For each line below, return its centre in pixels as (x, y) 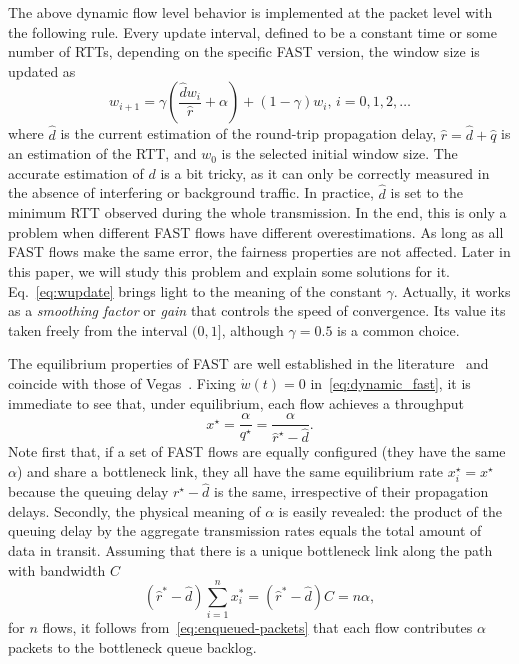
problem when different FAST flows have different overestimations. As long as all (256, 231)
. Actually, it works (452, 290)
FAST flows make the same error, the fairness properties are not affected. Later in (259, 251)
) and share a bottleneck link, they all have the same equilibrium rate (230, 470)
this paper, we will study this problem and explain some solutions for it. (229, 270)
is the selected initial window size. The (339, 153)
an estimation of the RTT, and (102, 153)
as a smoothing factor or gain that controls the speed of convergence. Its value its (257, 310)
